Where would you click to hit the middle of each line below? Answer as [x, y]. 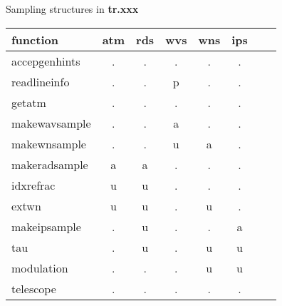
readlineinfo [41, 81]
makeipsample [46, 226]
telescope [34, 288]
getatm [29, 102]
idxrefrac [33, 185]
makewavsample [51, 123]
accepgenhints [46, 61]
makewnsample [49, 143]
